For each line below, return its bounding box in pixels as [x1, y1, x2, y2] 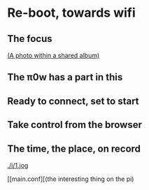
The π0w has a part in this [7, 71, 123, 83]
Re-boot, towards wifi [7, 5, 136, 21]
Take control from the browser [7, 119, 142, 131]
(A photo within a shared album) [7, 51, 100, 59]
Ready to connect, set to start [7, 95, 139, 107]
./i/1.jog [7, 161, 29, 169]
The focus [7, 33, 52, 45]
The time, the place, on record [7, 142, 141, 154]
